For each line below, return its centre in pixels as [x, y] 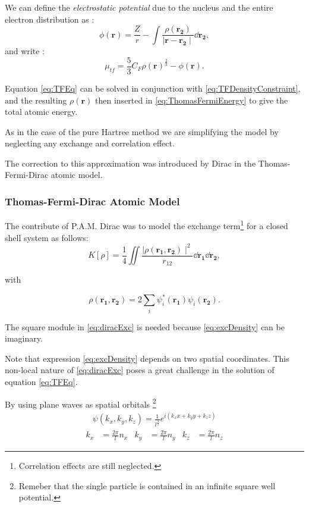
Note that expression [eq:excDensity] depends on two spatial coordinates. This [147, 358]
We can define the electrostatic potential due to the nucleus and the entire [139, 7]
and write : [25, 51]
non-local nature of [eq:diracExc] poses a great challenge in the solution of [140, 370]
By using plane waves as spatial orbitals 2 [81, 403]
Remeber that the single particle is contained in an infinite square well [147, 485]
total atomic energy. [41, 112]
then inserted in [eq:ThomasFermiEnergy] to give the [192, 100]
